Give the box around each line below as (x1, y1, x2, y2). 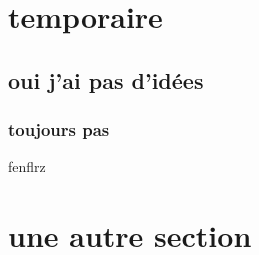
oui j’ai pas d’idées (8, 64, 204, 95)
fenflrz (8, 156, 46, 177)
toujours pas (8, 117, 110, 142)
